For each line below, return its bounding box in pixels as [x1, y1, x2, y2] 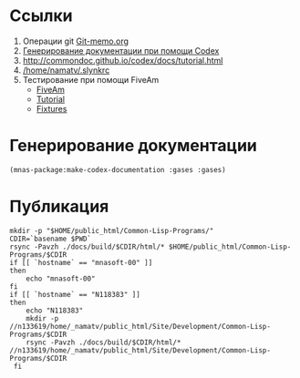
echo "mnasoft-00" [26, 274, 96, 283]
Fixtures [36, 103, 67, 114]
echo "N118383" [26, 306, 84, 315]
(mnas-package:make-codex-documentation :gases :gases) [9, 165, 226, 174]
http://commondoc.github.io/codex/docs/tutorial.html [22, 55, 223, 66]
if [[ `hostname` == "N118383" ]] [9, 290, 141, 299]
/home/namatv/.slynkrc [22, 65, 110, 76]
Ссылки [9, 5, 73, 26]
